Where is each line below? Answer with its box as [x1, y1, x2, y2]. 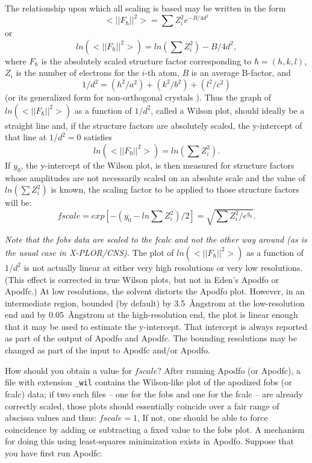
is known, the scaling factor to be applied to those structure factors [51, 183, 299, 196]
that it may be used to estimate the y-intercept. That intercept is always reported [5, 320, 308, 332]
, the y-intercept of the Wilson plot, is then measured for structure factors [20, 158, 295, 171]
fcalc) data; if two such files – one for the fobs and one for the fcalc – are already [5, 387, 304, 400]
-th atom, [145, 66, 179, 79]
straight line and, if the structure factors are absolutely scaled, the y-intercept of [5, 119, 302, 131]
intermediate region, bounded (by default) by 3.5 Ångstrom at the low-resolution [5, 296, 305, 309]
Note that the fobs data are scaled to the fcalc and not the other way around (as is [5, 233, 307, 246]
